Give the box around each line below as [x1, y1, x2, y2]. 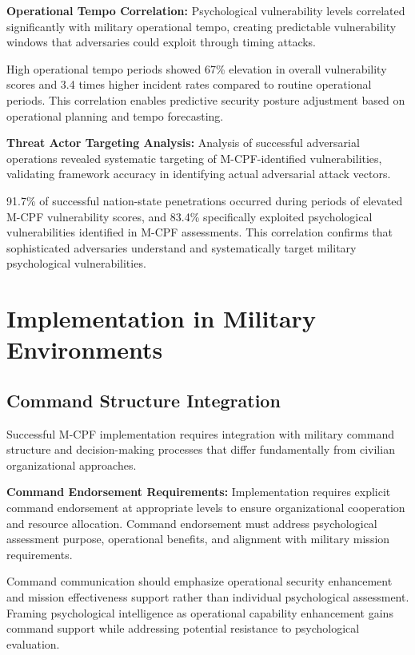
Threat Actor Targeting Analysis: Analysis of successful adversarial [6, 134, 360, 151]
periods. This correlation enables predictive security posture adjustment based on [6, 91, 405, 108]
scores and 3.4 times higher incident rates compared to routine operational [6, 76, 372, 93]
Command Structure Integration [6, 387, 281, 412]
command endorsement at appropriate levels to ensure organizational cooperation [6, 499, 405, 516]
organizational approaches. [6, 456, 137, 473]
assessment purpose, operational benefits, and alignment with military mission [6, 530, 390, 547]
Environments [6, 333, 163, 366]
